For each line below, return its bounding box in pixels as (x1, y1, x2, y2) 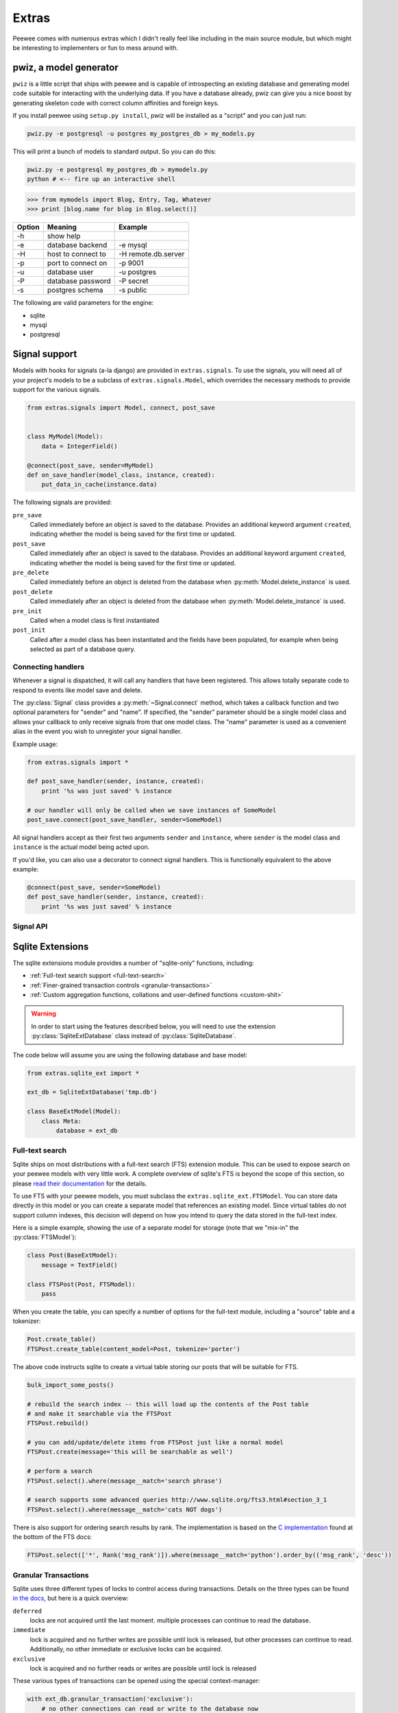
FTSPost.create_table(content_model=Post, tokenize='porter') (27, 1345, 240, 1353)
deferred (12, 1607, 42, 1615)
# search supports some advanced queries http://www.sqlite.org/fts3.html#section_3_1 (27, 1496, 327, 1504)
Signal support (12, 348, 77, 360)
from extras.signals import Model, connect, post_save (27, 404, 215, 412)
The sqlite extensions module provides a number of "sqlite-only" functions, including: (12, 959, 254, 967)
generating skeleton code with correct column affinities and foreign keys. (12, 99, 219, 107)
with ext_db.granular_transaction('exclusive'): (27, 1695, 194, 1703)
